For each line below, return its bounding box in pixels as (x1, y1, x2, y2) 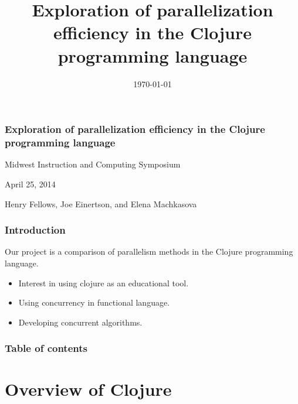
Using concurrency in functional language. (18, 296, 170, 309)
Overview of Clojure (5, 377, 172, 401)
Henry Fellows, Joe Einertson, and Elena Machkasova (5, 197, 197, 210)
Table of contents (5, 341, 87, 355)
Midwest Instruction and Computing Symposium (5, 158, 181, 170)
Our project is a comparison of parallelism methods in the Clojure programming (5, 245, 293, 258)
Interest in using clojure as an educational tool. (18, 276, 189, 289)
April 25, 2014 (5, 177, 56, 190)
